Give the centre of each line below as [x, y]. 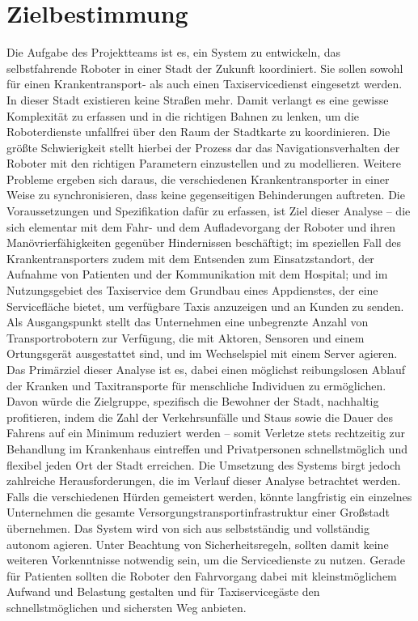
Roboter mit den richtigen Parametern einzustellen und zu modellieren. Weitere [204, 163]
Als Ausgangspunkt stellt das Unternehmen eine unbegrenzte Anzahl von [188, 322]
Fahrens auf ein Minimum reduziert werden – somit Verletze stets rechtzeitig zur [206, 433]
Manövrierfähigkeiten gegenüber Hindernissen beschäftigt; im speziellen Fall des [204, 242]
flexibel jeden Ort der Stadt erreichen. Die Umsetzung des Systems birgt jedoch [204, 464]
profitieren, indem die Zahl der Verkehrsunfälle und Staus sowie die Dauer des [200, 417]
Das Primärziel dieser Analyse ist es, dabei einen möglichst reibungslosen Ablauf [206, 369]
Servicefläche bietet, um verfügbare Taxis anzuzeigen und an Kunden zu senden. [205, 306]
